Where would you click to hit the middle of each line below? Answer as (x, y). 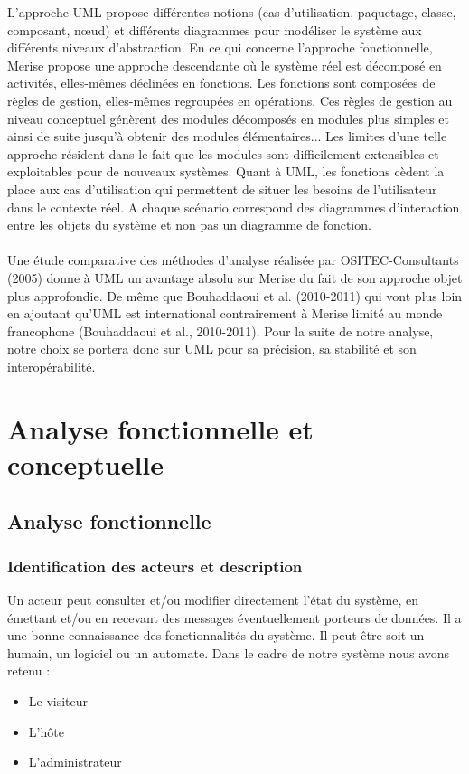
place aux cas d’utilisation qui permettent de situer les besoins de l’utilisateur (222, 189)
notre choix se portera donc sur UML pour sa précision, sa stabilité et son (212, 349)
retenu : (29, 670)
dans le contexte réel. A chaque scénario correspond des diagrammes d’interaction (234, 207)
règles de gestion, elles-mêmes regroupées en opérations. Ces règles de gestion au (230, 100)
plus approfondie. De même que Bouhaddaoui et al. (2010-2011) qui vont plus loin (235, 295)
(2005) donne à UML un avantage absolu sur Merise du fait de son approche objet (235, 277)
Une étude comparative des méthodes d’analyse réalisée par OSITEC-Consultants (233, 260)
